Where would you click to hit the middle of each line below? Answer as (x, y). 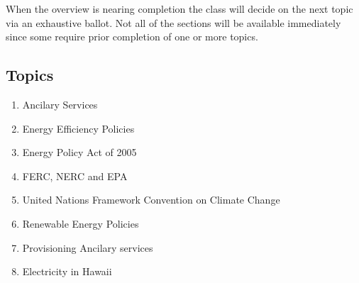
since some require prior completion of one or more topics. (132, 37)
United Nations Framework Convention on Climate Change (151, 200)
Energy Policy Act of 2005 (79, 152)
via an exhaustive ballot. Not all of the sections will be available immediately (173, 22)
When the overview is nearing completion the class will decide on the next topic (179, 9)
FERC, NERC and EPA (75, 176)
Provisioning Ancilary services (88, 247)
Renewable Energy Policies (81, 223)
